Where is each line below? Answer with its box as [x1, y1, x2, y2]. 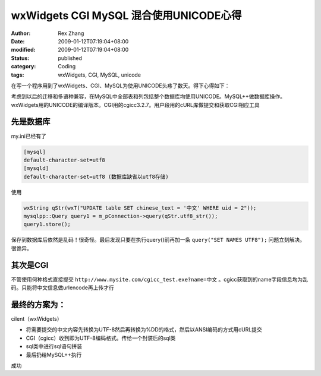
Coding [58, 63, 76, 70]
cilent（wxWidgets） [11, 315, 62, 323]
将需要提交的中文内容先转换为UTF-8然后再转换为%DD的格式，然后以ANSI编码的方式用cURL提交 [26, 326, 263, 333]
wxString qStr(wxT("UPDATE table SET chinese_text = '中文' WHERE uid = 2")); [23, 204, 257, 211]
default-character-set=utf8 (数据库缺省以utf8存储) [23, 173, 169, 180]
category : [11, 63, 36, 70]
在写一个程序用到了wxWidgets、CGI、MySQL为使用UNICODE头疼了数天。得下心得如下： [11, 82, 230, 89]
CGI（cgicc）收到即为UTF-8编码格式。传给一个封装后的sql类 [26, 334, 176, 342]
